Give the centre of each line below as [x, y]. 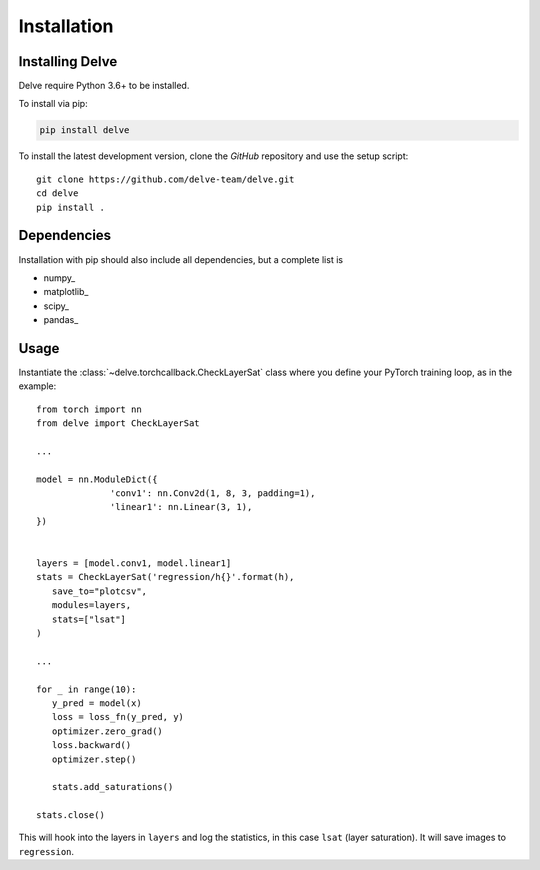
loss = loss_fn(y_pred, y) [118, 717]
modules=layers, [91, 605]
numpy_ [59, 277]
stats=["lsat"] [89, 619]
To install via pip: [53, 104]
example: [37, 386]
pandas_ [61, 320]
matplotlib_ [66, 292]
